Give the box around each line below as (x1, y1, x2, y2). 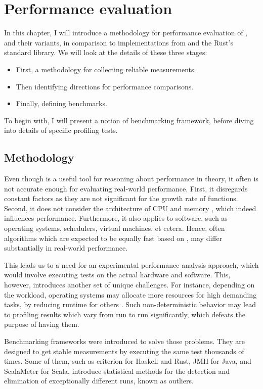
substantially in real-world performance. (4, 242, 128, 253)
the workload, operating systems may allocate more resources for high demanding (4, 289, 257, 300)
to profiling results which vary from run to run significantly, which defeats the (4, 309, 245, 319)
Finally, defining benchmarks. (16, 98, 107, 109)
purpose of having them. (4, 319, 79, 329)
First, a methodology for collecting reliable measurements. (16, 64, 196, 74)
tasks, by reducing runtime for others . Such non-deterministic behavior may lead (4, 299, 256, 310)
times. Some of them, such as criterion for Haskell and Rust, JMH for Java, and (4, 356, 251, 366)
